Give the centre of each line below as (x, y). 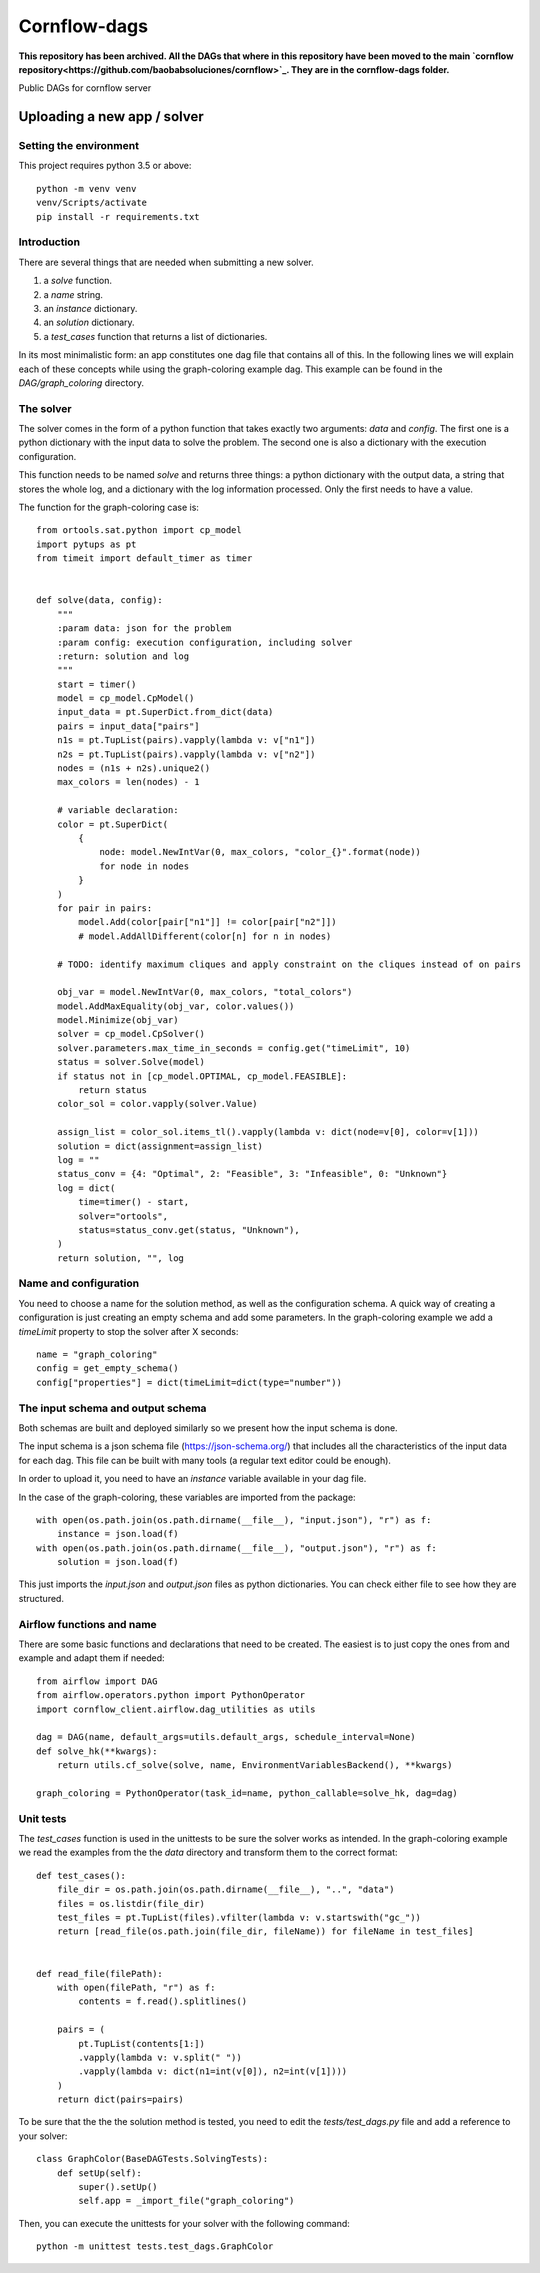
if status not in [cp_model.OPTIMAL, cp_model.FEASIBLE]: (202, 1076)
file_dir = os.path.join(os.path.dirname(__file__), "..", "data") (225, 1889)
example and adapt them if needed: (91, 1658)
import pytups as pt (86, 544)
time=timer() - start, (134, 1202)
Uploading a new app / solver (111, 116)
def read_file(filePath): (100, 1973)
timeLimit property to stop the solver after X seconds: (128, 1331)
